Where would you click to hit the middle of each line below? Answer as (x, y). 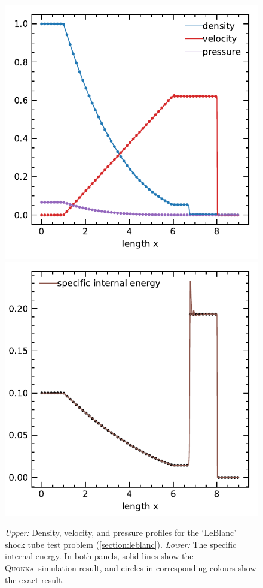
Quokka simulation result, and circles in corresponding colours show (131, 567)
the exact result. (35, 579)
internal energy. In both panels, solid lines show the (99, 556)
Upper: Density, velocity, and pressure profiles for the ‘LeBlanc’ (121, 533)
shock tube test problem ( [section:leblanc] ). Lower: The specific (121, 544)
